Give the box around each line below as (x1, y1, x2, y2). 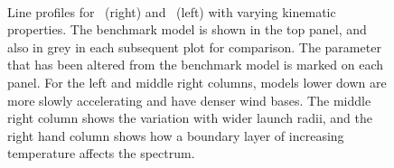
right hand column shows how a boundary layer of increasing (7, 126, 344, 145)
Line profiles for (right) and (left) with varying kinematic (7, 2, 336, 21)
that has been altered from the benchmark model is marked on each (7, 55, 384, 74)
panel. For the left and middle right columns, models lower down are (7, 72, 387, 91)
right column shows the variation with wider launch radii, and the (7, 108, 373, 127)
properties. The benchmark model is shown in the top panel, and (7, 20, 367, 39)
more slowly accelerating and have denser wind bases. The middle (7, 90, 371, 109)
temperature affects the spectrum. (7, 144, 195, 163)
